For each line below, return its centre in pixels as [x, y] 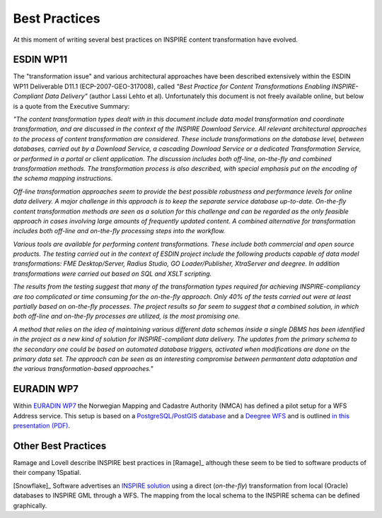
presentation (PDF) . [42, 426]
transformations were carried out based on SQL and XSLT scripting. [112, 273]
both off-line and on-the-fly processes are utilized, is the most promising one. [127, 316]
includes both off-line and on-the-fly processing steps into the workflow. [119, 231]
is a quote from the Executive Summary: [71, 106]
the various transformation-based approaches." [83, 369]
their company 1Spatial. [47, 473]
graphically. [30, 505]
